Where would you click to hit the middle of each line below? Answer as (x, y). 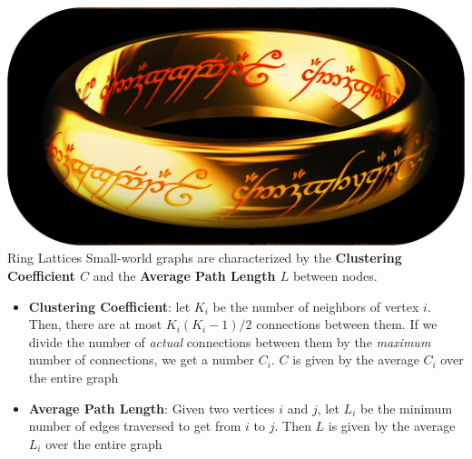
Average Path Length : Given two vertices (152, 408)
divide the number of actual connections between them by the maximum (230, 341)
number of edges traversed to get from (135, 426)
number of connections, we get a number (142, 359)
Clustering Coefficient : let (109, 306)
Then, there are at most (95, 324)
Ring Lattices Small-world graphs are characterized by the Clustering (205, 258)
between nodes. (335, 276)
